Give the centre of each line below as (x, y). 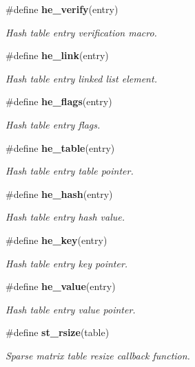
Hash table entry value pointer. (71, 309)
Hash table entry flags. (53, 124)
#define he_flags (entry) (59, 101)
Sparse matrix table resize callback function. (98, 355)
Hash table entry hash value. (65, 217)
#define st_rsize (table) (58, 332)
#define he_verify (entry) (62, 9)
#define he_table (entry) (60, 147)
